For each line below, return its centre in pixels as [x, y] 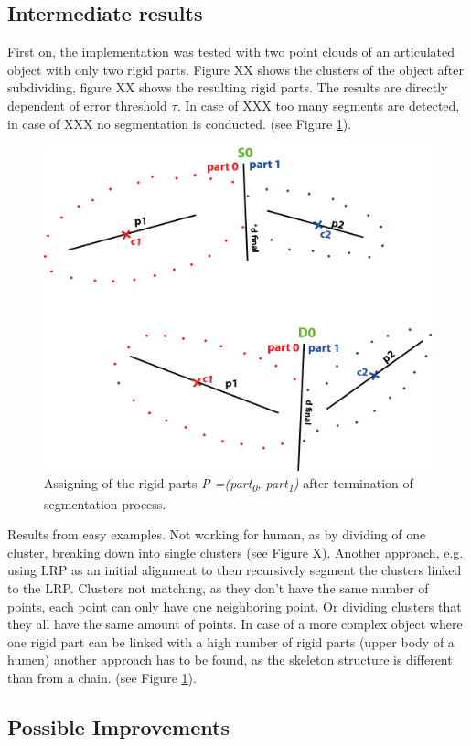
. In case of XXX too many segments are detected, [318, 105]
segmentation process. [105, 503]
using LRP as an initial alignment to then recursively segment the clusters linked [235, 570]
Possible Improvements [118, 726]
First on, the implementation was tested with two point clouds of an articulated [231, 52]
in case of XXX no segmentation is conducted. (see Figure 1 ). [180, 123]
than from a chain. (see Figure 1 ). [102, 677]
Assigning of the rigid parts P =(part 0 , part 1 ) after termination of [229, 485]
